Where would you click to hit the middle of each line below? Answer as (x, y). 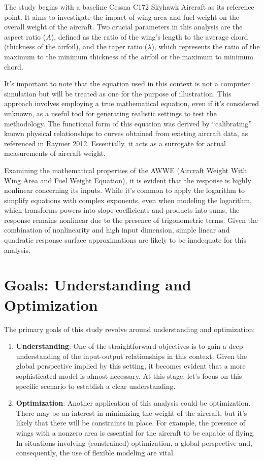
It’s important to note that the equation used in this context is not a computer (127, 84)
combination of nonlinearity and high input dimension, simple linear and (117, 230)
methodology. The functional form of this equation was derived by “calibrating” (128, 123)
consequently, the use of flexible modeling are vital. (95, 453)
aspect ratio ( (25, 36)
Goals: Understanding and (98, 285)
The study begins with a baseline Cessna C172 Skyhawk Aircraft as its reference (129, 7)
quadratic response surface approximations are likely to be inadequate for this (125, 240)
